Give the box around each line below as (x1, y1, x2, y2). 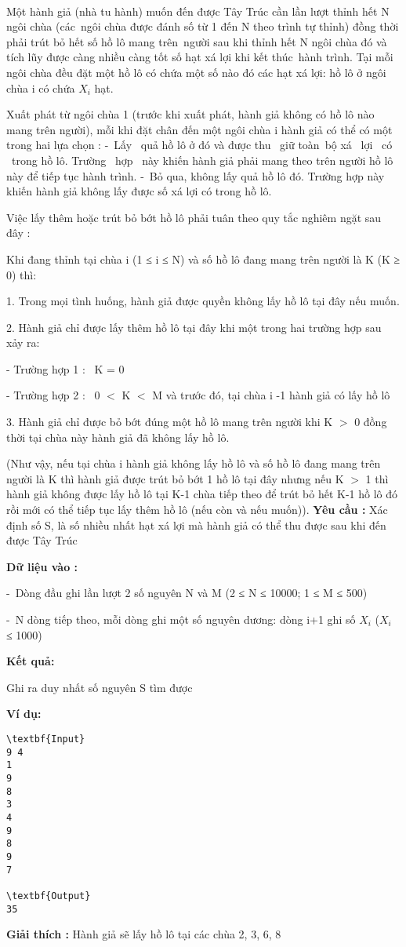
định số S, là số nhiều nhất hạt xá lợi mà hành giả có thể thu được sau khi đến (6, 516, 386, 533)
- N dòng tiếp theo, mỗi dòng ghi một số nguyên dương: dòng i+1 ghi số (6, 611, 356, 627)
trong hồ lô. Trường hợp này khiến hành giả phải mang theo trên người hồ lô (11, 151, 393, 168)
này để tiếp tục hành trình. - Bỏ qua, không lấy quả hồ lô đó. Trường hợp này (6, 167, 385, 184)
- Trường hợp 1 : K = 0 (6, 360, 125, 377)
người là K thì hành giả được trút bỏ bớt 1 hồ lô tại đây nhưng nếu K (6, 470, 344, 486)
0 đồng (354, 413, 387, 430)
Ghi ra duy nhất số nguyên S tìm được (6, 679, 193, 695)
